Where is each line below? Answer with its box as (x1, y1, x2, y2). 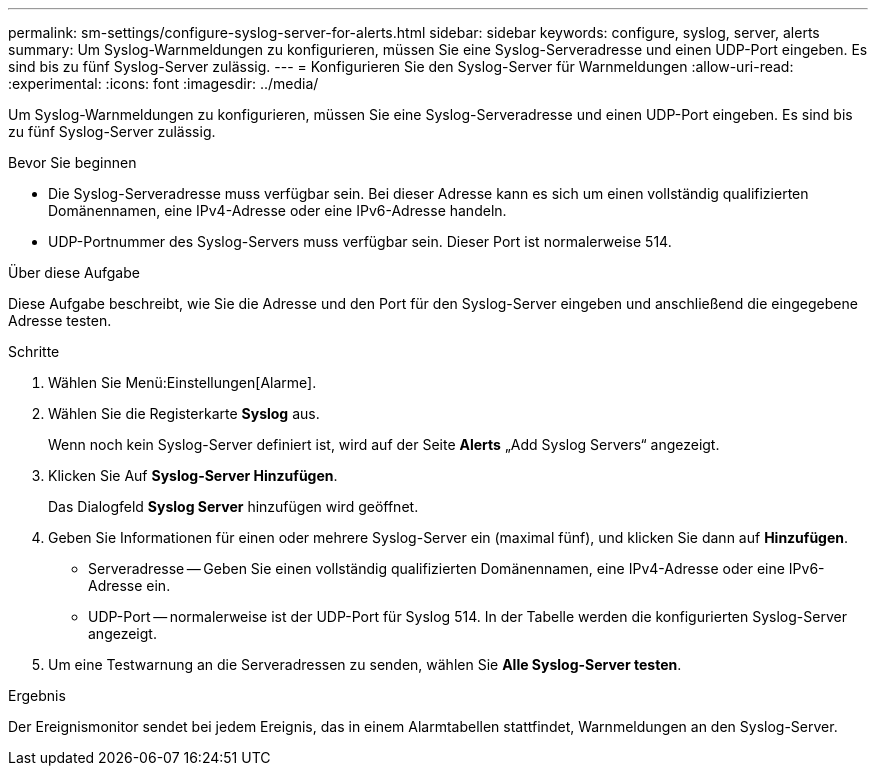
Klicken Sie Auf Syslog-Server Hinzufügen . (48, 467, 338, 484)
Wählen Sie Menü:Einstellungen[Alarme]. (48, 374, 317, 391)
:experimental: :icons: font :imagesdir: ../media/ (8, 75, 319, 92)
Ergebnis (8, 687, 66, 704)
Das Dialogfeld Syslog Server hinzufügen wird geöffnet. (48, 498, 419, 515)
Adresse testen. (8, 312, 112, 329)
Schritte (8, 343, 60, 360)
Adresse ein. (88, 577, 171, 594)
